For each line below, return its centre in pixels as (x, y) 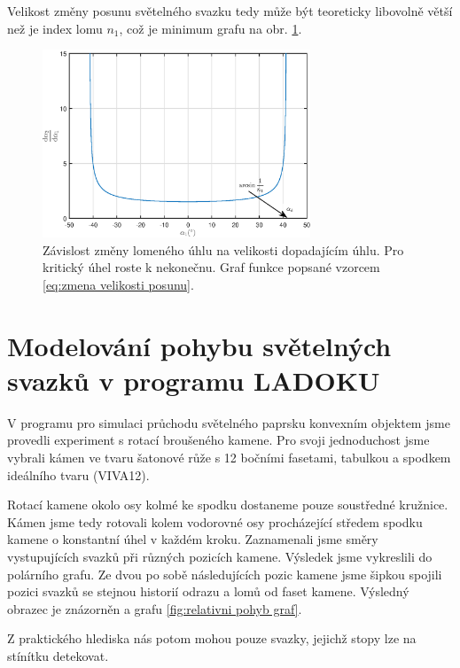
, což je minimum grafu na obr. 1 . (211, 28)
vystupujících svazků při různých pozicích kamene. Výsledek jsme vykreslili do (220, 557)
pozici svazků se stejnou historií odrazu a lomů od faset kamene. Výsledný (208, 591)
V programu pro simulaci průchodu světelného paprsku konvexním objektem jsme (229, 422)
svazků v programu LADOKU (194, 380)
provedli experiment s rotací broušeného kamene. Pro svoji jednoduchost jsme (218, 440)
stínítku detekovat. (58, 656)
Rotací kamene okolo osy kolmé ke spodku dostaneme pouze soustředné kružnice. (228, 505)
